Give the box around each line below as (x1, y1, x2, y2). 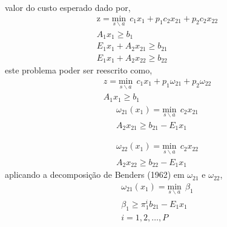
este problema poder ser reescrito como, (5, 64, 153, 76)
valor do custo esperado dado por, (5, 1, 131, 13)
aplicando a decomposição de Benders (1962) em (5, 168, 185, 181)
